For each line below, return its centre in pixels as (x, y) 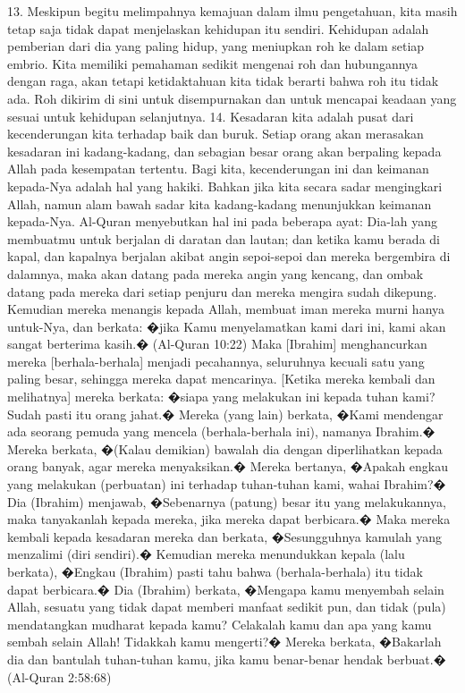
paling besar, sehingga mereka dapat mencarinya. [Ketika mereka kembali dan (221, 379)
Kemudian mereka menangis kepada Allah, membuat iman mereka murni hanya (226, 309)
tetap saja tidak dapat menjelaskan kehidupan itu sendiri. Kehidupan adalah (218, 28)
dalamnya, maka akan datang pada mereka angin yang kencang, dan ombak (216, 273)
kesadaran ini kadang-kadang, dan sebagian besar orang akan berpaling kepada (224, 151)
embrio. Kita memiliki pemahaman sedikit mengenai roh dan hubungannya (213, 63)
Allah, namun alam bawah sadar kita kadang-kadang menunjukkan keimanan (220, 203)
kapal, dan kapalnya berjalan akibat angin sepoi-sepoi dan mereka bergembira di (229, 256)
